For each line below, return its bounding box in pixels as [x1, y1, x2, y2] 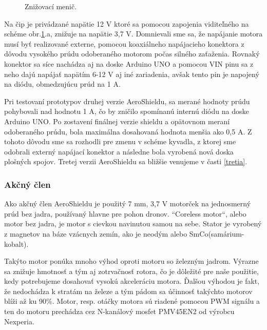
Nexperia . [4, 316, 34, 326]
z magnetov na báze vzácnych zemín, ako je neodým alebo [4, 228, 187, 239]
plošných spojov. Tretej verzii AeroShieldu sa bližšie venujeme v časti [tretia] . [4, 156, 247, 167]
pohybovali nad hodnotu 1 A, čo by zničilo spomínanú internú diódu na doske [4, 106, 249, 117]
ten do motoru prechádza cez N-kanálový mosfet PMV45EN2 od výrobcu [4, 306, 235, 317]
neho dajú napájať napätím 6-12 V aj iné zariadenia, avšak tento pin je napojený [4, 68, 259, 79]
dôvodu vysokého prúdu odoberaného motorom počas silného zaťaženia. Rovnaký [4, 48, 260, 59]
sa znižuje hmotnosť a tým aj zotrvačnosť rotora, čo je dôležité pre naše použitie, [4, 265, 259, 276]
